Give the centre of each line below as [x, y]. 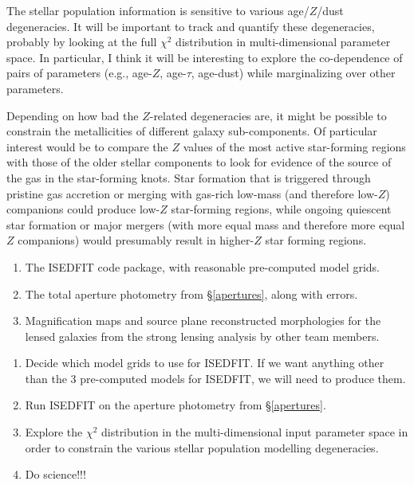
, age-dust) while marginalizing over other [293, 73]
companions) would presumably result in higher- [136, 240]
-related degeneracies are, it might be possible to [268, 115]
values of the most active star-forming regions [294, 146]
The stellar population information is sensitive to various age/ [158, 10]
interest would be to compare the [87, 146]
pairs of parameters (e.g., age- [79, 73]
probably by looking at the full [82, 42]
